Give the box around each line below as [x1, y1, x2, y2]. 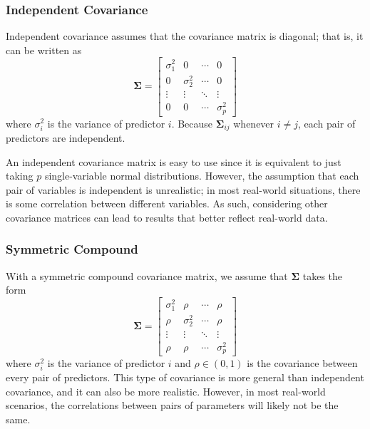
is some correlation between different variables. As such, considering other [6, 196, 328, 211]
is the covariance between [247, 356, 358, 371]
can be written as [6, 42, 82, 57]
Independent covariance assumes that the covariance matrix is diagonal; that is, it [6, 29, 364, 43]
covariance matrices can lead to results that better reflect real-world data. [6, 210, 328, 224]
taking [6, 168, 34, 183]
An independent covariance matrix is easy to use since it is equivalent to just [6, 154, 341, 169]
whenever [233, 115, 274, 130]
